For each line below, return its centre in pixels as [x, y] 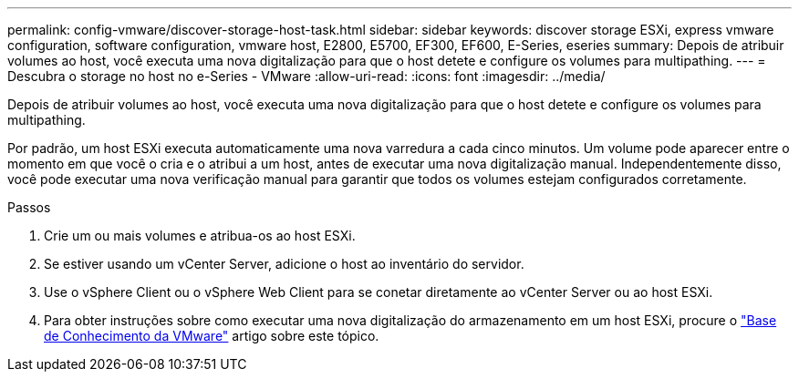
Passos [29, 207]
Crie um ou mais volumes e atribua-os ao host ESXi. [200, 236]
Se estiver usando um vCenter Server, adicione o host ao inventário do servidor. [284, 264]
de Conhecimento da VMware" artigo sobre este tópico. [212, 336]
